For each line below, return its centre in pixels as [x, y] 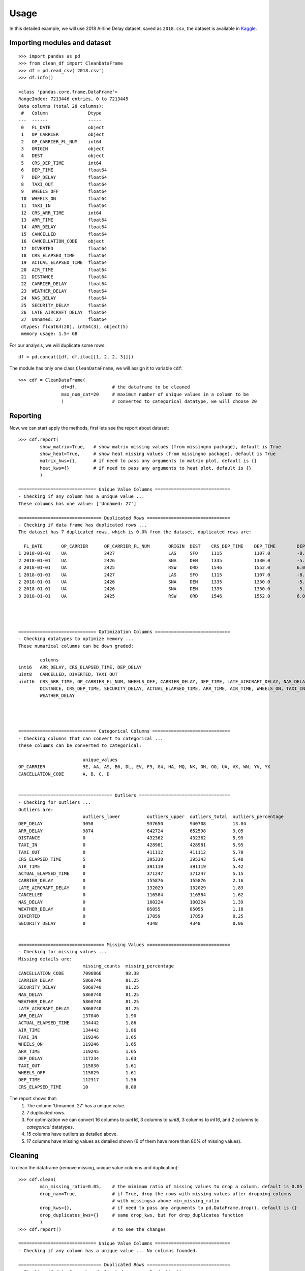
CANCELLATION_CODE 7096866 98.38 [79, 973]
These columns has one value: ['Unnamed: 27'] [78, 504]
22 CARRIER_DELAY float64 [64, 284]
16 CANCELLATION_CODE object [63, 241]
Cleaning [24, 1156]
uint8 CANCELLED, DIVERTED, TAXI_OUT [68, 674]
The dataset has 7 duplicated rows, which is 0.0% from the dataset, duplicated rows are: [135, 532]
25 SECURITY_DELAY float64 [64, 305]
